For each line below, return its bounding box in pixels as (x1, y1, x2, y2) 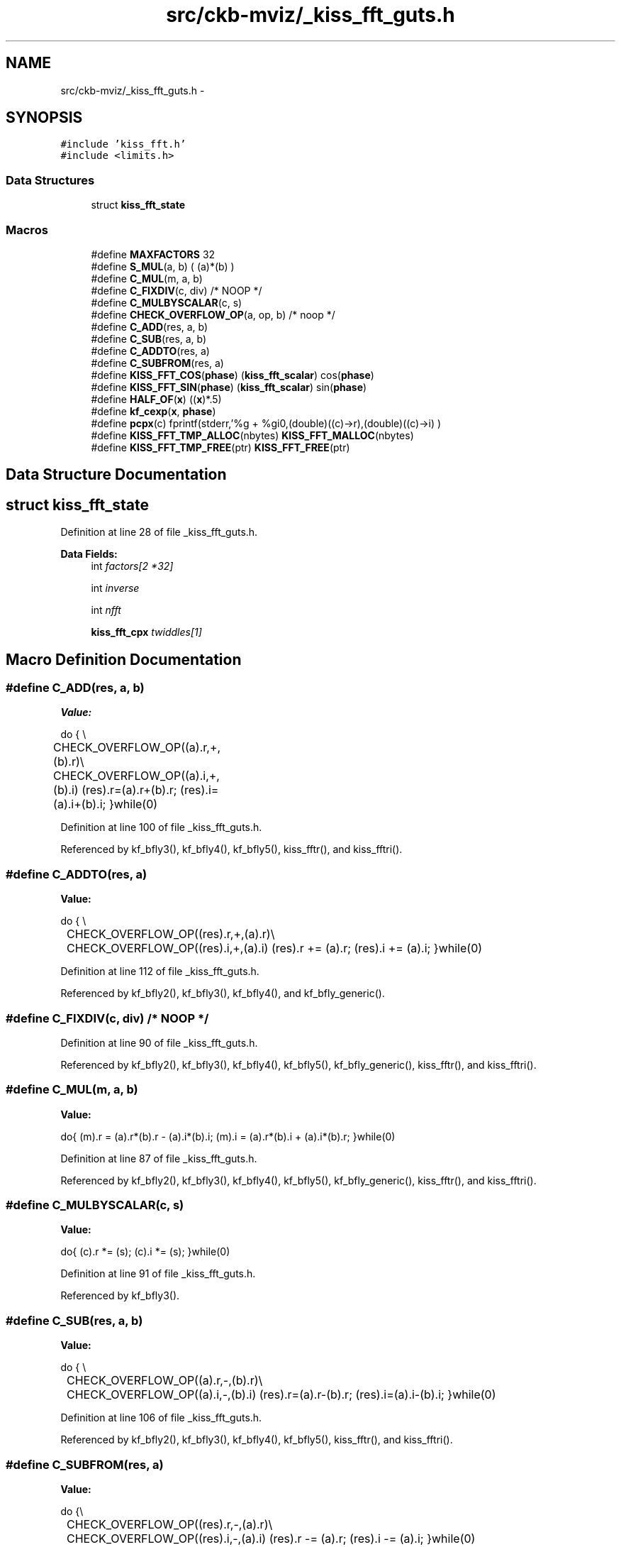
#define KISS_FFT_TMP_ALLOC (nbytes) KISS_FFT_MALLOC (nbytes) (91, 429, 414, 441)
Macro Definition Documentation (6, 650, 242, 668)
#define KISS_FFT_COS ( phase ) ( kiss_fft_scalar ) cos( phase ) (91, 368, 374, 381)
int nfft (91, 604, 121, 617)
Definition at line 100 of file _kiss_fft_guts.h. (60, 821, 262, 834)
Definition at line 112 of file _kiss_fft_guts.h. (60, 965, 259, 978)
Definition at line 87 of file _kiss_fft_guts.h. (60, 1152, 257, 1165)
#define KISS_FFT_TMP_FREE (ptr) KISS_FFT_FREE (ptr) (91, 441, 350, 453)
